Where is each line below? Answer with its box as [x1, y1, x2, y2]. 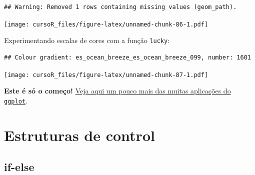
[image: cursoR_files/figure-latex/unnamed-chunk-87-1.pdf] [4, 71, 208, 78]
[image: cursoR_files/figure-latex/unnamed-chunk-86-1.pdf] [4, 20, 208, 28]
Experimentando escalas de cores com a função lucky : [4, 35, 170, 45]
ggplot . [4, 95, 27, 105]
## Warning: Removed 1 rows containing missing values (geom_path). [4, 3, 237, 10]
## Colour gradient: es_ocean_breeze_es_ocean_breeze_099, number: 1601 [4, 53, 251, 61]
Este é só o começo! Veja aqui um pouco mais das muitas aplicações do [4, 85, 231, 96]
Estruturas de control [4, 124, 155, 145]
